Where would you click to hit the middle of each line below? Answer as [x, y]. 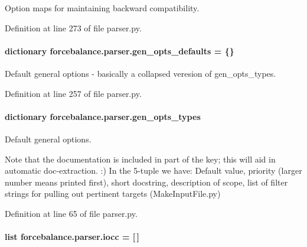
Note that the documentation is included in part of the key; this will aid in [140, 159]
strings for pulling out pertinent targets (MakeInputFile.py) [113, 194]
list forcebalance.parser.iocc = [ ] [72, 237]
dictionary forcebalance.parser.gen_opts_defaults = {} [120, 51]
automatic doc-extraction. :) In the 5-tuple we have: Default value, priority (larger [153, 170]
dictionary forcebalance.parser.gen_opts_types [103, 116]
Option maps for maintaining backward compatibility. [102, 8]
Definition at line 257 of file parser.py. [73, 93]
